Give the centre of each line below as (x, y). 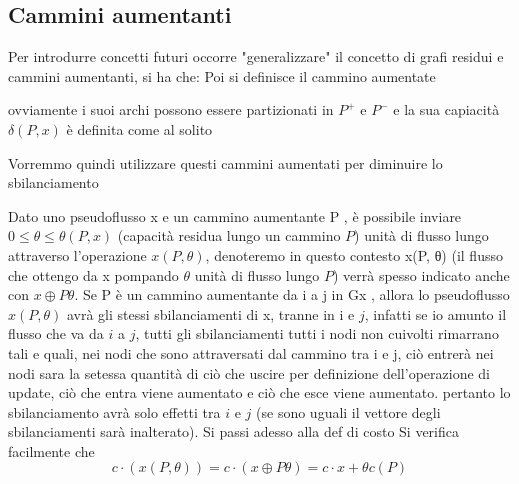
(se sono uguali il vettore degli (348, 411)
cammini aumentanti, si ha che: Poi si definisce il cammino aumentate (222, 75)
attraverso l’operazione (77, 254)
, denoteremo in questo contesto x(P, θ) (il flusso (354, 254)
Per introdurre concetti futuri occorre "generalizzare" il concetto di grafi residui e (256, 56)
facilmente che (51, 450)
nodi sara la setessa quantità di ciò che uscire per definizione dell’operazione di (249, 372)
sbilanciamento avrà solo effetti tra (114, 411)
